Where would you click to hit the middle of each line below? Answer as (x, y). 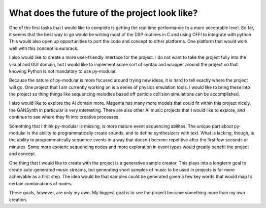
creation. (18, 200)
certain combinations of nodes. (41, 183)
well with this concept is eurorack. (44, 48)
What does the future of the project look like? (103, 13)
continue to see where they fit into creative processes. (65, 117)
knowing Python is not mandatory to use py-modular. (63, 71)
